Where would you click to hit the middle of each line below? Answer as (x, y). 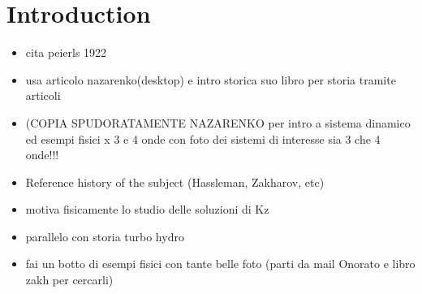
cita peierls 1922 (66, 52)
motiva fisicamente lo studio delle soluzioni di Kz (147, 209)
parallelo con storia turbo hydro (105, 236)
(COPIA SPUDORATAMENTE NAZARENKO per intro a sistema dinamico (218, 122)
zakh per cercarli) (69, 280)
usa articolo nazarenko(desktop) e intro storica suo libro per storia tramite (211, 79)
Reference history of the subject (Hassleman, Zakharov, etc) (175, 182)
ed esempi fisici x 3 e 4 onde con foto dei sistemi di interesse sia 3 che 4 (203, 138)
